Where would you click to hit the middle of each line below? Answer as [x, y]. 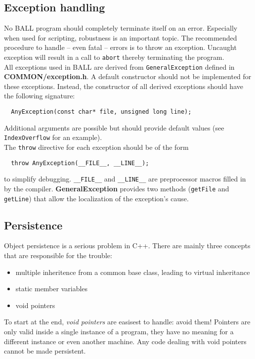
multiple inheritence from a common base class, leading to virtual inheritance [133, 272]
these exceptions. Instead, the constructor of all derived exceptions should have [124, 86]
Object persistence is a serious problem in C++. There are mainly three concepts [127, 246]
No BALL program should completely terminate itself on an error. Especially [121, 28]
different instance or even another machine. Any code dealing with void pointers [125, 341]
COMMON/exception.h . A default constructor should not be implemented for [128, 76]
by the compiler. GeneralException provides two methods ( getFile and [117, 188]
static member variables [52, 289]
